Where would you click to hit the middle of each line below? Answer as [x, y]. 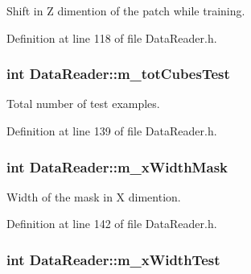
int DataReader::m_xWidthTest [113, 259]
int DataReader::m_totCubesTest [118, 74]
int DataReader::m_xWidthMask [117, 166]
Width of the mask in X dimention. [94, 196]
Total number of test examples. [83, 104]
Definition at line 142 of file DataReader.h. [112, 224]
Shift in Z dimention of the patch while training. [126, 10]
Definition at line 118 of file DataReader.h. [112, 37]
